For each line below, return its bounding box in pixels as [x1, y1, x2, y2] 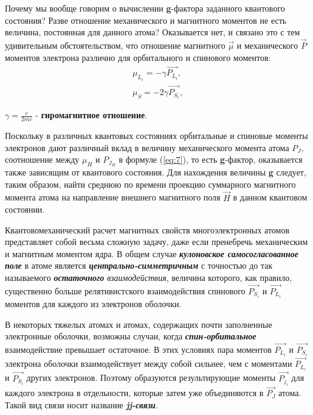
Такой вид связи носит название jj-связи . [5, 398, 158, 411]
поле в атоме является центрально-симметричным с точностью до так [5, 259, 273, 272]
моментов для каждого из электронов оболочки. [5, 297, 182, 310]
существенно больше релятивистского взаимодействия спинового [5, 284, 246, 297]
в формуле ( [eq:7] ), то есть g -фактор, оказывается [119, 153, 303, 166]
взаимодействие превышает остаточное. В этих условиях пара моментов [5, 342, 272, 355]
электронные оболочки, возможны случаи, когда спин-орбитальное [5, 330, 256, 342]
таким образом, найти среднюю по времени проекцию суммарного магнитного [5, 177, 296, 190]
